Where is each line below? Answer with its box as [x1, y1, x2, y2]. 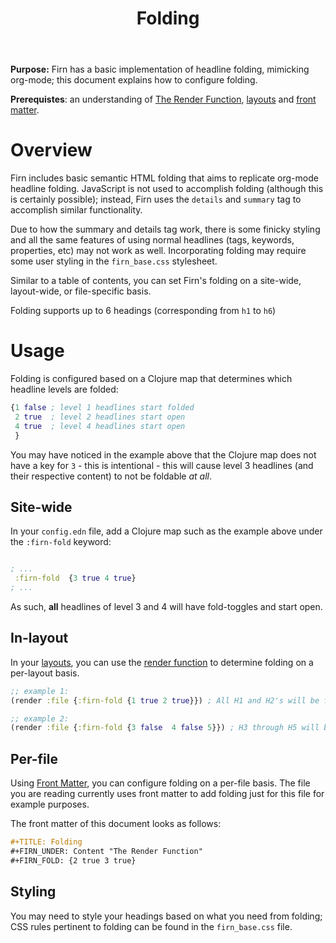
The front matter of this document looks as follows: [10, 818, 222, 830]
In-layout [10, 630, 69, 647]
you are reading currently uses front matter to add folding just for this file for [10, 788, 325, 800]
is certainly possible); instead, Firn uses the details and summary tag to [10, 193, 302, 206]
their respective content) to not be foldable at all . [10, 470, 213, 482]
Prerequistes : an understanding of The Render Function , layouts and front [10, 93, 317, 106]
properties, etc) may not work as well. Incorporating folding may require [10, 245, 307, 257]
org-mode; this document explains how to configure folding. [10, 74, 258, 86]
